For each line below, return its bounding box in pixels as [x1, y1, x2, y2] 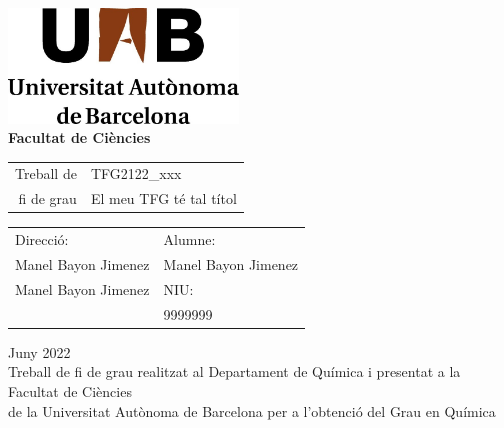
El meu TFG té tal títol [90, 188, 237, 209]
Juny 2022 [8, 341, 71, 362]
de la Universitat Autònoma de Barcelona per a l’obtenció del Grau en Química [8, 400, 496, 421]
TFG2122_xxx [90, 163, 182, 184]
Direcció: [15, 229, 69, 250]
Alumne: [163, 229, 216, 250]
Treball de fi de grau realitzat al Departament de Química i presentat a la [8, 361, 461, 382]
